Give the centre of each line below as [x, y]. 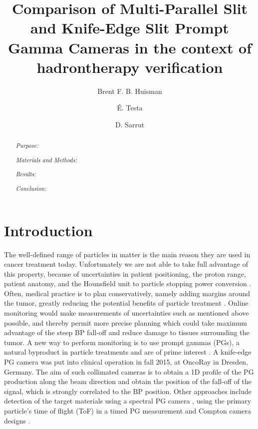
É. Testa [130, 108]
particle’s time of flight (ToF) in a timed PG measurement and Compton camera [128, 411]
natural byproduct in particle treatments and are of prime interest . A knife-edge [128, 352]
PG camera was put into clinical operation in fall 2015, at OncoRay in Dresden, [126, 362]
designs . [17, 420]
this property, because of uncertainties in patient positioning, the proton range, [125, 273]
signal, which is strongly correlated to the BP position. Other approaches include [128, 391]
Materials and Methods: [46, 160]
